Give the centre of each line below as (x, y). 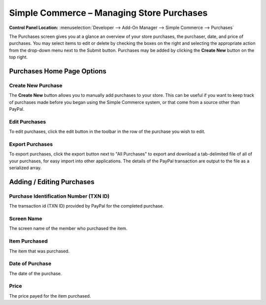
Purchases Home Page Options (58, 71)
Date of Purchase (30, 264)
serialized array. (25, 168)
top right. (18, 57)
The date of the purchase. (35, 274)
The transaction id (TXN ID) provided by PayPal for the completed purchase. (87, 206)
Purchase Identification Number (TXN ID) (59, 196)
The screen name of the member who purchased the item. (68, 228)
